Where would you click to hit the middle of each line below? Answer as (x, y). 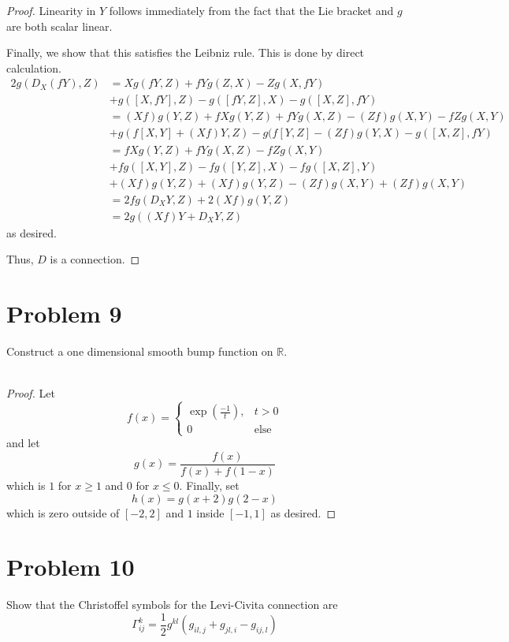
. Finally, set (209, 485)
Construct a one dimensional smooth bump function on (140, 351)
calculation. (34, 67)
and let (23, 443)
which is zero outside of (63, 512)
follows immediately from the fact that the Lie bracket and (251, 10)
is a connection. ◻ (95, 259)
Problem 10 (71, 567)
